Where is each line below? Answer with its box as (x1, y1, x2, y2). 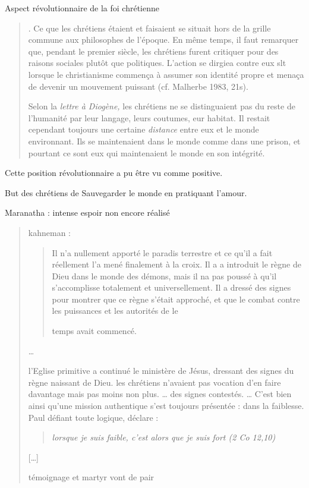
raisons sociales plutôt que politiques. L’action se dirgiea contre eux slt (28, 56, 286, 69)
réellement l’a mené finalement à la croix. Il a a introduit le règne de (52, 258, 301, 270)
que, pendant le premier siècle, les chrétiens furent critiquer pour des (28, 45, 279, 57)
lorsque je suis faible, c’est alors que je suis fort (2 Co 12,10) (52, 431, 276, 443)
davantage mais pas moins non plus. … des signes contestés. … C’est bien (28, 388, 292, 400)
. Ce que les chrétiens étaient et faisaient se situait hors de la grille (28, 21, 271, 34)
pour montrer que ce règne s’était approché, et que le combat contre (52, 292, 300, 305)
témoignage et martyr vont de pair (28, 471, 154, 483)
